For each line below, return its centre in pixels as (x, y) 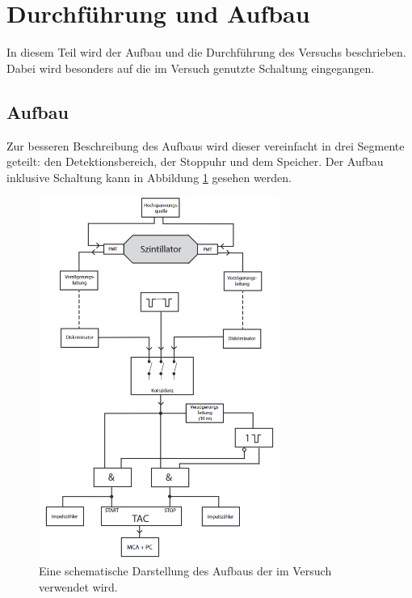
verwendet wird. (78, 586)
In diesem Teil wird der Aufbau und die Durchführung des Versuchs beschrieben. (206, 52)
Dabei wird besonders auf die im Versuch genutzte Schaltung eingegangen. (191, 68)
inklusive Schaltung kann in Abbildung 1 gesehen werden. (149, 177)
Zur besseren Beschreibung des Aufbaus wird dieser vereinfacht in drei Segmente (206, 145)
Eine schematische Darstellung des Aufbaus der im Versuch (185, 570)
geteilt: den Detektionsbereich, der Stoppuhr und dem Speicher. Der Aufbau (195, 161)
